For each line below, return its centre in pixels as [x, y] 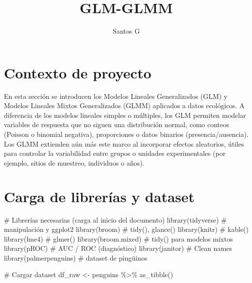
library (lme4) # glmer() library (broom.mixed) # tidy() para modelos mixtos [118, 238]
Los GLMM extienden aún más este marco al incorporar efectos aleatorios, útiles [124, 143]
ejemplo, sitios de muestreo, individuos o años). [74, 162]
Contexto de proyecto [78, 72]
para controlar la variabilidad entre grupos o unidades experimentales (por [115, 153]
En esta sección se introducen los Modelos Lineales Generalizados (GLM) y [116, 96]
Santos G [126, 31]
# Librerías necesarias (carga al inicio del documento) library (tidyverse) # [115, 219]
